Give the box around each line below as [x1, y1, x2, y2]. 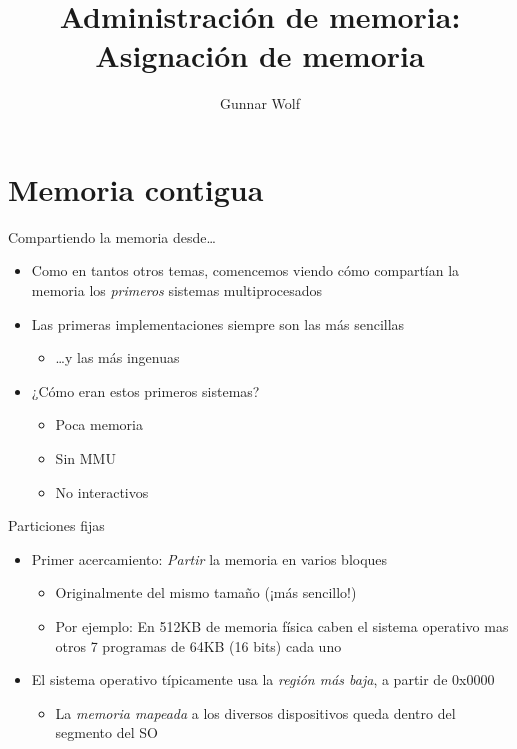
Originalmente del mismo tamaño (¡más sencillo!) [55, 582, 357, 603]
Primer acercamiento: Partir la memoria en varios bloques [31, 548, 388, 569]
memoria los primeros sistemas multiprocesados [31, 280, 323, 301]
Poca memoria [55, 414, 143, 435]
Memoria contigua [8, 168, 264, 209]
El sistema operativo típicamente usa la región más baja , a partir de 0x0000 [31, 669, 495, 690]
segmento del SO [55, 722, 158, 743]
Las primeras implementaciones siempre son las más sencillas [31, 313, 405, 334]
